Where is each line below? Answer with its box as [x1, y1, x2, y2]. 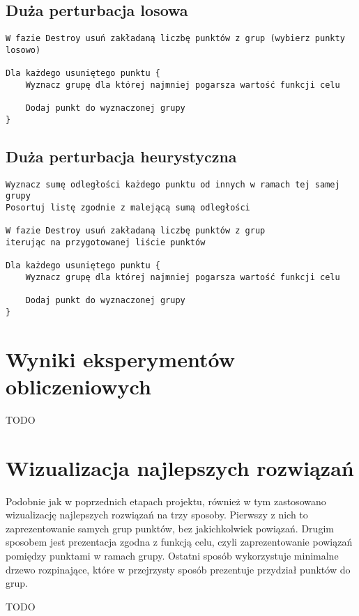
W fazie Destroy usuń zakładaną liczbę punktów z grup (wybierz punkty [6, 33, 345, 44]
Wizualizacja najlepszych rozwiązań [6, 453, 354, 482]
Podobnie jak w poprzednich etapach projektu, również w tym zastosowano [6, 493, 326, 508]
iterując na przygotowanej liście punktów [6, 237, 206, 247]
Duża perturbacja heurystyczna [6, 145, 237, 167]
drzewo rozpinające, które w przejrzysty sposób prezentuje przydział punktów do [6, 562, 351, 576]
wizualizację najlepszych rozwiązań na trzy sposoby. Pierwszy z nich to [6, 507, 308, 522]
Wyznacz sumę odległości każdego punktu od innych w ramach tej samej [6, 179, 340, 190]
